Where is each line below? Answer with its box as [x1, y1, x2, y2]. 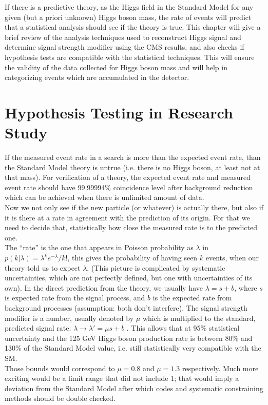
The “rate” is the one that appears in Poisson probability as [5, 242, 194, 253]
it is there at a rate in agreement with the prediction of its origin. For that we [5, 212, 250, 222]
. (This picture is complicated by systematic [87, 262, 225, 273]
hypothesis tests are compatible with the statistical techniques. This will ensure [5, 51, 255, 62]
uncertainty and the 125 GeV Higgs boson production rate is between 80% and [5, 332, 253, 343]
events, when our [205, 252, 259, 262]
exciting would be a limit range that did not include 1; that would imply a [5, 373, 239, 383]
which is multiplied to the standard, [142, 312, 256, 323]
